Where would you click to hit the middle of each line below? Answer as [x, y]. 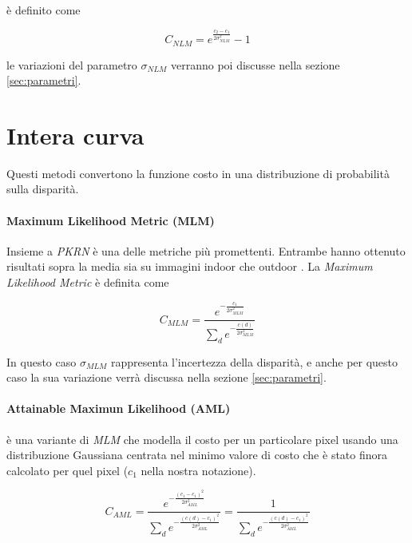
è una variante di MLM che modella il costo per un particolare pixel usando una [202, 439]
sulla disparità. [43, 189]
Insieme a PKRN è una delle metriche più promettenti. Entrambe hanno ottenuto [206, 250]
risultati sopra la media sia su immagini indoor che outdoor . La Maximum [190, 266]
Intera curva [75, 135]
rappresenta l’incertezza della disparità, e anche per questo [255, 361]
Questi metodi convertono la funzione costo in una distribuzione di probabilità [198, 173]
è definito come [44, 10]
